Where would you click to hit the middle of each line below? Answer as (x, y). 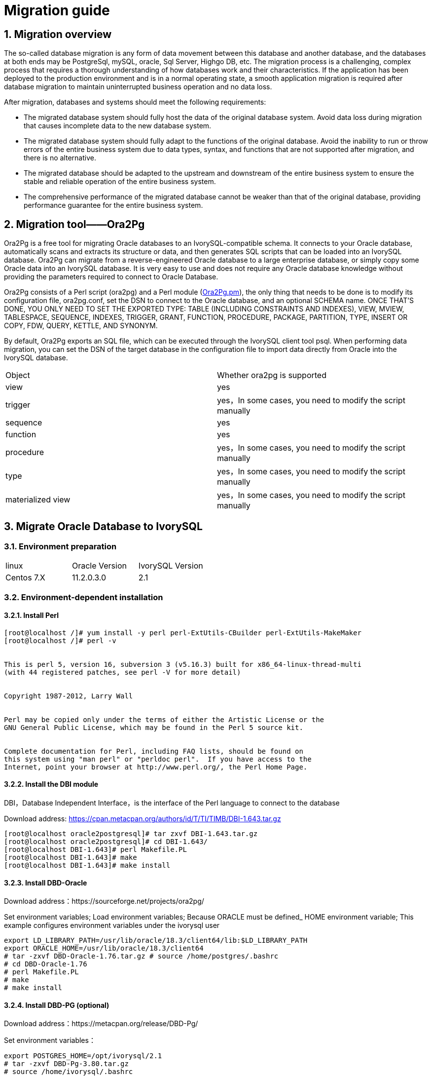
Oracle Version (99, 566)
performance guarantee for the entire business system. (113, 205)
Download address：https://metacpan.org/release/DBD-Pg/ (101, 1024)
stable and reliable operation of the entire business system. (120, 182)
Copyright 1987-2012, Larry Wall (69, 696)
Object (18, 375)
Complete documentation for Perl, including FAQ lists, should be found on (154, 751)
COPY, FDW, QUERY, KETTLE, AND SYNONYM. (81, 326)
